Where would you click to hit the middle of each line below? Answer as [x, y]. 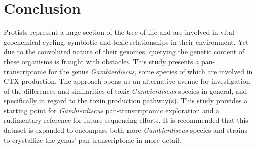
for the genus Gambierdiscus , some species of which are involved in [150, 71]
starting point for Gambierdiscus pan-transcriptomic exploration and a [112, 110]
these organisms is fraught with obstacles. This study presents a [102, 61]
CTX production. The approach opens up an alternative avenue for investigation [127, 81]
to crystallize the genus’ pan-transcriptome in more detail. [93, 139]
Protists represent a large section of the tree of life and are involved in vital [119, 32]
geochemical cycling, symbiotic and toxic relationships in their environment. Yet [126, 42]
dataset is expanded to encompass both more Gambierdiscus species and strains [126, 130]
